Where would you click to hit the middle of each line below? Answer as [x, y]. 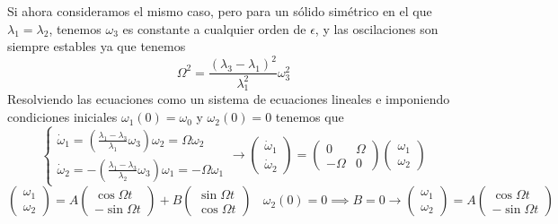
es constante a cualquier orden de [214, 28]
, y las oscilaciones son [376, 28]
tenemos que [310, 117]
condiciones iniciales [62, 117]
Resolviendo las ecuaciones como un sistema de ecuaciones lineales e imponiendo [229, 99]
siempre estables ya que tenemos [97, 46]
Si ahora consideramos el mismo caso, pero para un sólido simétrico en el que [220, 11]
